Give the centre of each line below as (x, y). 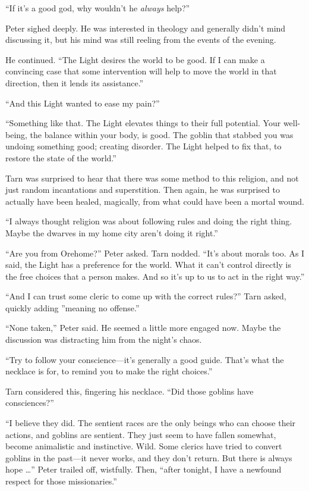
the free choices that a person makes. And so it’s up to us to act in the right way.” (155, 276)
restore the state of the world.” (61, 157)
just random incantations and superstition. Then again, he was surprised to (143, 190)
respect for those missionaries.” (61, 481)
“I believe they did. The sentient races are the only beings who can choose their (151, 423)
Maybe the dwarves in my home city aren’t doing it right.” (112, 232)
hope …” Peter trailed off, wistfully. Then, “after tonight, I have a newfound (144, 469)
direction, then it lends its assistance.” (75, 82)
